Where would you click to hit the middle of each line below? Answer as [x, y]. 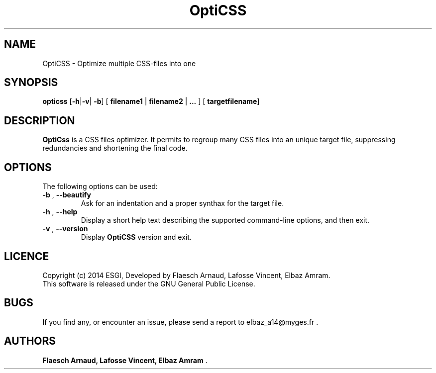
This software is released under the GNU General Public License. [149, 283]
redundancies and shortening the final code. [115, 148]
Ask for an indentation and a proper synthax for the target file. [182, 203]
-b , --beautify [67, 195]
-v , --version [65, 229]
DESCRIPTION [40, 120]
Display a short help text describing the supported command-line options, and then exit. [225, 220]
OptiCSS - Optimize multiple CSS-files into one [119, 63]
